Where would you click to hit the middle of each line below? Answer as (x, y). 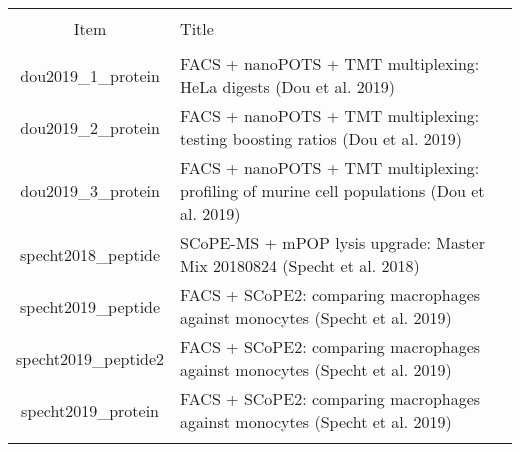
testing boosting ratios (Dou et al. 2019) (321, 138)
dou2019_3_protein (90, 190)
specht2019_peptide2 (90, 358)
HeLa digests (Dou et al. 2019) (287, 86)
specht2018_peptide (90, 254)
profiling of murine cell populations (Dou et (332, 190)
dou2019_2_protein (90, 127)
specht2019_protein (90, 410)
